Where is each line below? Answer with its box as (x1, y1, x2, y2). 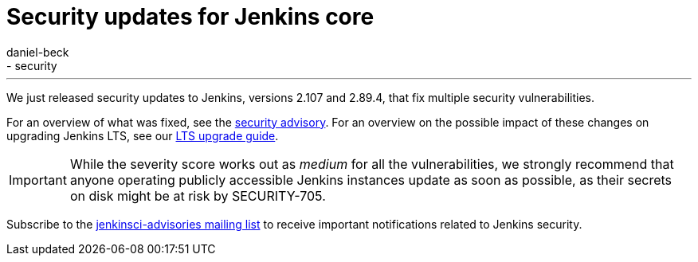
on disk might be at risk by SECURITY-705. (69, 187, 326, 204)
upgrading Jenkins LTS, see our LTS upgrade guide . (6, 128, 279, 143)
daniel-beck (6, 45, 69, 59)
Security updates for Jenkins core (6, 3, 374, 30)
